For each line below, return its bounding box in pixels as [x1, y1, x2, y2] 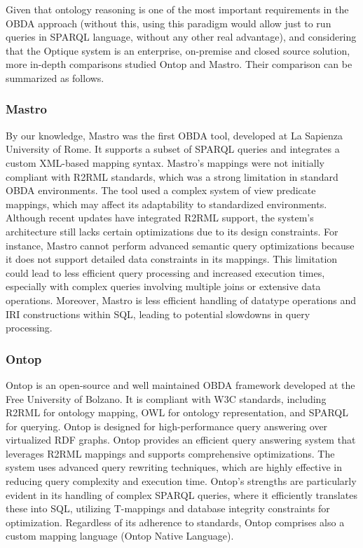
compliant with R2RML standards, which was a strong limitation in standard [6, 169, 338, 184]
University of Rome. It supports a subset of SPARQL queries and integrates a [6, 142, 340, 156]
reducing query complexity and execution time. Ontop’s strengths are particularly [6, 474, 357, 488]
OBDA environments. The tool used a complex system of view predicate [6, 183, 316, 198]
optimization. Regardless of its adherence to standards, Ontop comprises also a [6, 514, 345, 529]
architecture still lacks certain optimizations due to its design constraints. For [6, 224, 338, 238]
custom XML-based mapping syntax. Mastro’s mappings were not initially [6, 155, 324, 170]
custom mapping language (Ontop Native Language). [6, 528, 234, 543]
